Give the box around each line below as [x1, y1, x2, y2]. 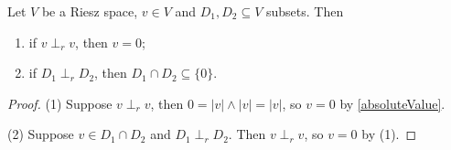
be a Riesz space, [41, 2, 138, 20]
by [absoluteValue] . [339, 93, 446, 112]
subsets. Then [265, 2, 344, 20]
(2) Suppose [7, 124, 74, 144]
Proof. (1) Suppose [7, 93, 113, 112]
